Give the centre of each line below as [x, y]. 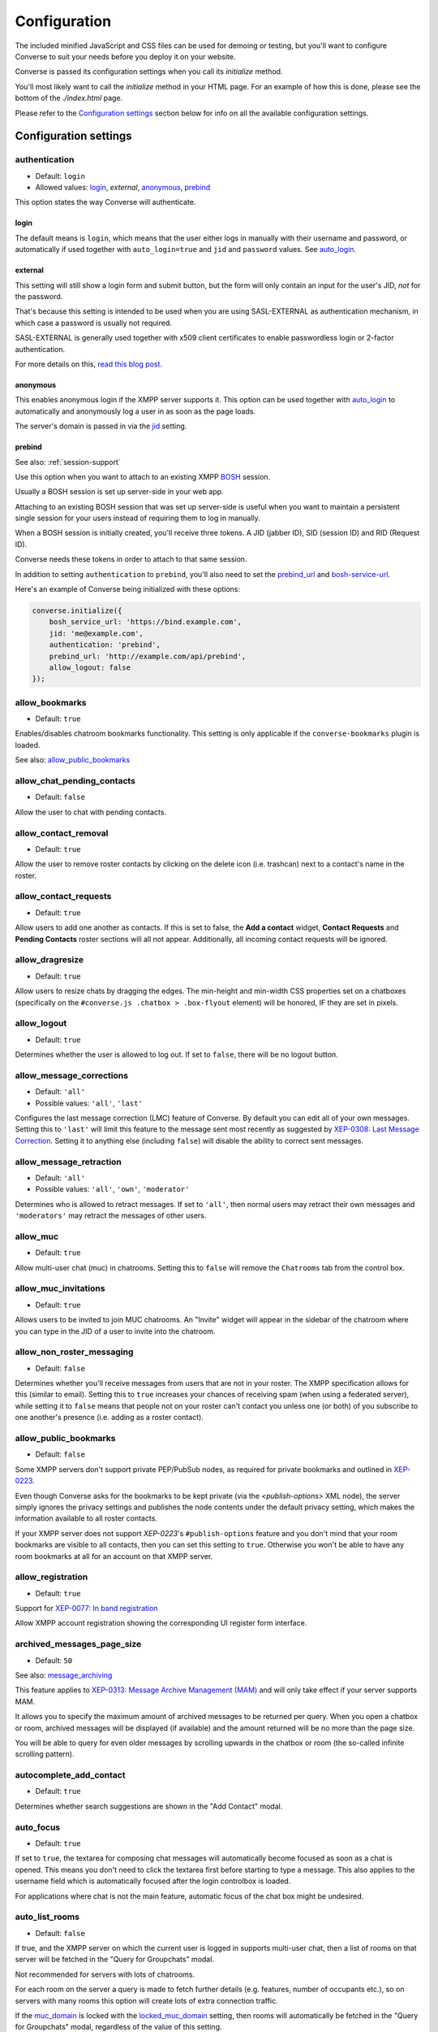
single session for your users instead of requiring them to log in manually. [138, 518]
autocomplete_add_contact [70, 1775]
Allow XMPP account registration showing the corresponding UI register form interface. [161, 1623]
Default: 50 [54, 1660]
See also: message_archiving [64, 1675]
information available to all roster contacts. [86, 1518]
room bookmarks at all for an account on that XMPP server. [114, 1556]
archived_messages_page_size [78, 1644]
